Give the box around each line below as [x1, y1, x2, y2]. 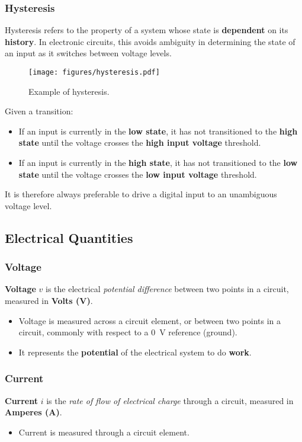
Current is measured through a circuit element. [18, 425, 189, 438]
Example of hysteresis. [28, 85, 110, 97]
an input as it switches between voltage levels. [5, 47, 172, 59]
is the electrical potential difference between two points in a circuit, [45, 283, 289, 295]
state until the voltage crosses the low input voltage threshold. [18, 168, 257, 180]
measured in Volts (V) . [5, 294, 93, 306]
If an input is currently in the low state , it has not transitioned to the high [18, 124, 298, 137]
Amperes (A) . [5, 406, 62, 418]
